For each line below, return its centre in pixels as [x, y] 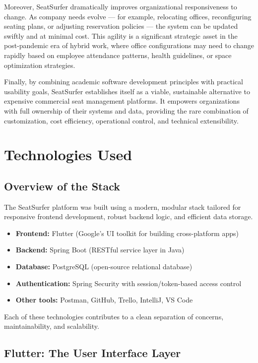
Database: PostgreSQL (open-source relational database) [104, 267]
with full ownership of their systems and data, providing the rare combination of [126, 110]
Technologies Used [68, 154]
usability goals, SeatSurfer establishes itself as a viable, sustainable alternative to [127, 91]
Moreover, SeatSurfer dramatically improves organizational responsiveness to [121, 6]
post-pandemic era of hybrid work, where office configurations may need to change [129, 45]
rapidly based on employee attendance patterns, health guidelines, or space [118, 55]
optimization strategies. [40, 65]
